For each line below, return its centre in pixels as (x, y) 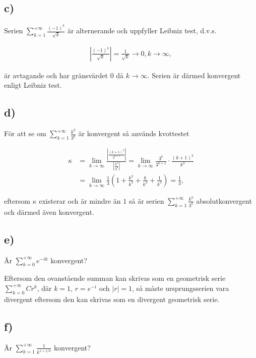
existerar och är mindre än (80, 200)
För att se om (25, 133)
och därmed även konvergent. (49, 212)
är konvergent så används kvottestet (134, 133)
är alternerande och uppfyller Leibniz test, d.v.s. (142, 31)
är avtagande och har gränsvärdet (56, 75)
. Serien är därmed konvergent (194, 75)
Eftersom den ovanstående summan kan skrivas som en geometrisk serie (115, 278)
